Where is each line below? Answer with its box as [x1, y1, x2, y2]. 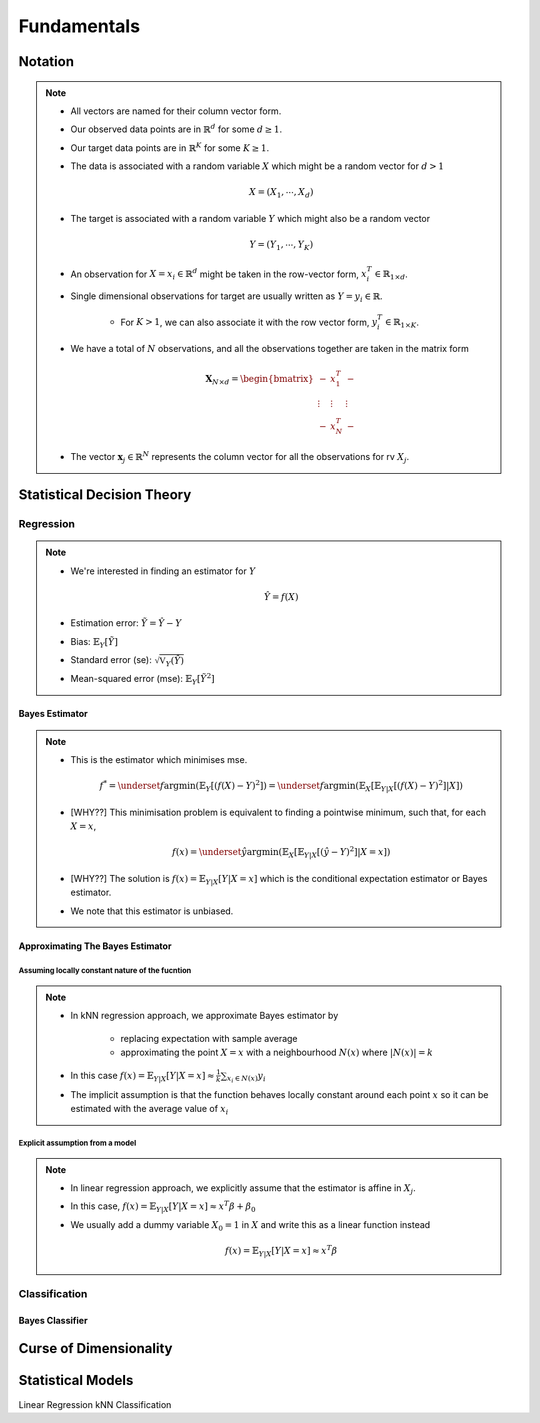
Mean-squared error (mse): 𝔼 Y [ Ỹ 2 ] [70, 671, 215, 687]
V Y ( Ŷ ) [159, 655, 185, 669]
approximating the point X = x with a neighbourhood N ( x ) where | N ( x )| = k [120, 1046, 434, 1059]
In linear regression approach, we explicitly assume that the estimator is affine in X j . [70, 1181, 417, 1196]
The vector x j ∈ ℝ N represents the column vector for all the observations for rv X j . [70, 450, 410, 465]
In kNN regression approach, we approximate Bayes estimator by [70, 1010, 339, 1022]
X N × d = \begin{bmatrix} [205, 373, 314, 387]
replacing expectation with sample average [120, 1032, 299, 1044]
